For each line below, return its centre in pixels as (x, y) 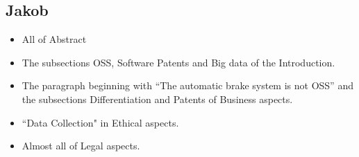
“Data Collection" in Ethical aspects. (100, 122)
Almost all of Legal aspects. (81, 146)
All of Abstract (54, 39)
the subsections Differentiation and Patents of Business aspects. (157, 99)
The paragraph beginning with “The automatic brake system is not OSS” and (187, 85)
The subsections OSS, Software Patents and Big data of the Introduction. (178, 62)
